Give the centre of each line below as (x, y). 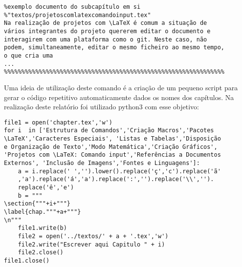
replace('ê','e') (46, 187)
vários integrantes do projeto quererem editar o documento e (107, 31)
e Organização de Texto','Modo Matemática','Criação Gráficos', (111, 147)
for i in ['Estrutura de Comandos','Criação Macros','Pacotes (109, 131)
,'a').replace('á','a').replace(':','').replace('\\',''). (116, 179)
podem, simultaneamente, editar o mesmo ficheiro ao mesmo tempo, (114, 48)
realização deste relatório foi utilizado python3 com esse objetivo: (101, 107)
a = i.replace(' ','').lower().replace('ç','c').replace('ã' (119, 171)
